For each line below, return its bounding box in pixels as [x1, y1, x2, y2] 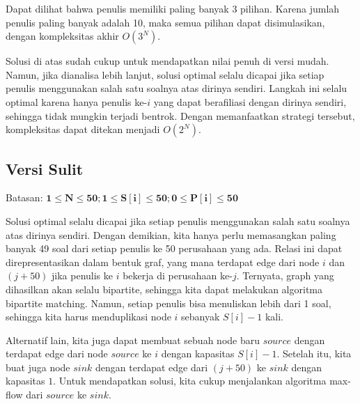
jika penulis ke [52, 268, 114, 283]
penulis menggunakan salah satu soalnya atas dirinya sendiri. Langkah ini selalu [6, 81, 347, 95]
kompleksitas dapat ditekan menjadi [6, 122, 160, 137]
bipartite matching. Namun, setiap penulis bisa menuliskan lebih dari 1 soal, [6, 295, 331, 310]
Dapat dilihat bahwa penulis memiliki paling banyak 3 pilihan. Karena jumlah [6, 1, 340, 15]
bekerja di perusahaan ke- [123, 268, 233, 283]
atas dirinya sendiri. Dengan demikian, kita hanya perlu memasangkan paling [6, 227, 336, 242]
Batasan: [6, 190, 43, 205]
